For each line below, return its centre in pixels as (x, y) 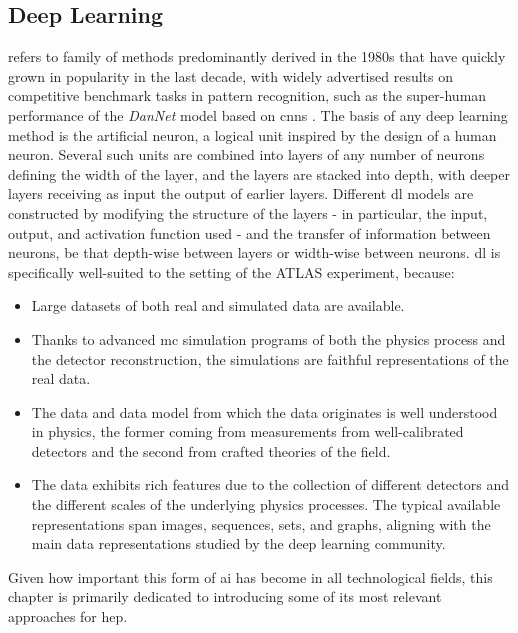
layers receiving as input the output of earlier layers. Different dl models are (241, 193)
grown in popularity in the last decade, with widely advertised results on (230, 75)
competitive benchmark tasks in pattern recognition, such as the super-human (247, 95)
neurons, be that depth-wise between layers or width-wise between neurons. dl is (254, 252)
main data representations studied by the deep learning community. (238, 543)
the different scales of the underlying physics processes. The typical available (266, 504)
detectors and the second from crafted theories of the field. (211, 450)
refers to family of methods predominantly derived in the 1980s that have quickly (257, 56)
